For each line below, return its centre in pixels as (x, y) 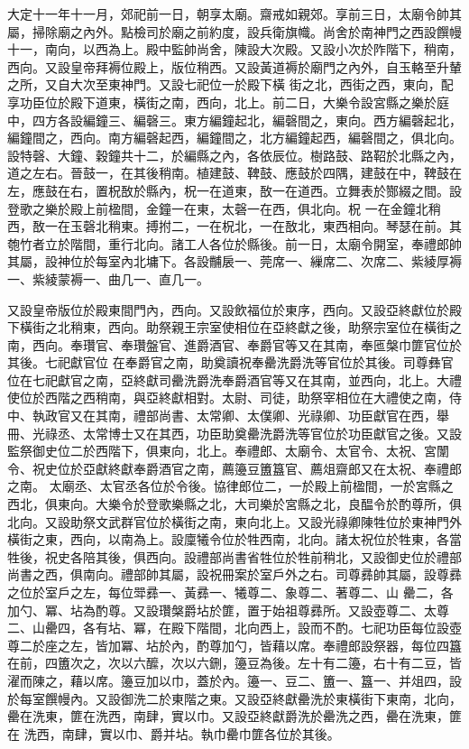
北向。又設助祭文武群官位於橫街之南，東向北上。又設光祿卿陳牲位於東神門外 (234, 521)
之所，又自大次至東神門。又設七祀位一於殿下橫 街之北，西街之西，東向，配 (230, 84)
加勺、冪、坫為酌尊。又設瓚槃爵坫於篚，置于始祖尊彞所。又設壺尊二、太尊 (228, 610)
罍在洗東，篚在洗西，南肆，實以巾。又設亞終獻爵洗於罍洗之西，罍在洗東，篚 (234, 716)
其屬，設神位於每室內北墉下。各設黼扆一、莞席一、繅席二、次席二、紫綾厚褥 (234, 261)
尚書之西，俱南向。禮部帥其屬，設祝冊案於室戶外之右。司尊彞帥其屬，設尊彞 (234, 574)
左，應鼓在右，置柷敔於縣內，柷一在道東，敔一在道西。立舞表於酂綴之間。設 (234, 190)
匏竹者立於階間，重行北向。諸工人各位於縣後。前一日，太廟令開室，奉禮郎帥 (234, 243)
